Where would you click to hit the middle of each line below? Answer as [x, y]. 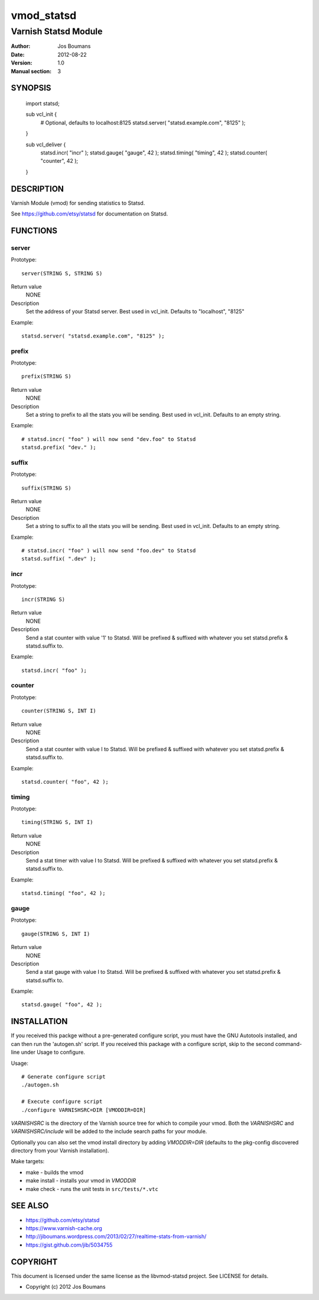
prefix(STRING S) [46, 377]
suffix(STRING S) [46, 488]
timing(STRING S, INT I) [57, 822]
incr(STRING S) [43, 599]
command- [289, 1044]
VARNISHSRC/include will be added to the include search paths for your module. [109, 1131]
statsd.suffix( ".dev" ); [59, 559]
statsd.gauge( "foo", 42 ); [62, 1005]
